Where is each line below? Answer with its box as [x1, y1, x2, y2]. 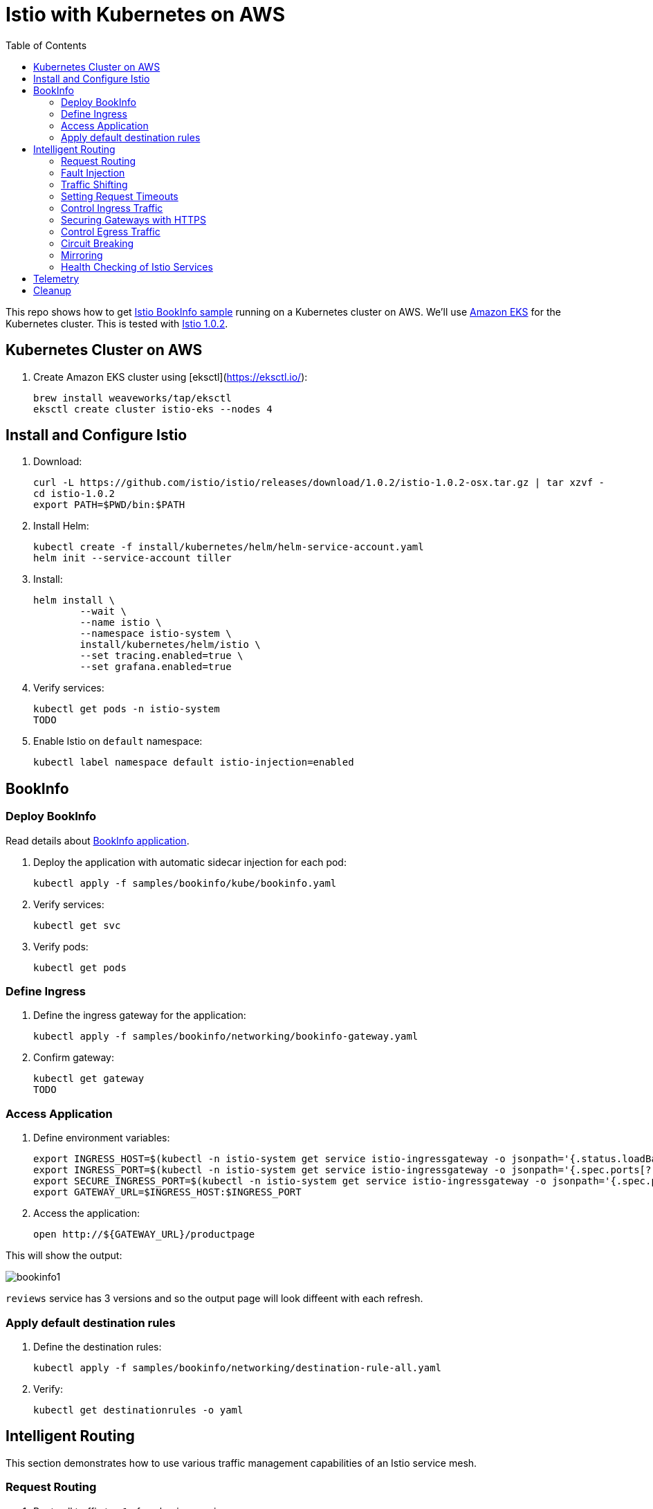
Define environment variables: [33, 1132, 170, 1144]
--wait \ [80, 606, 127, 617]
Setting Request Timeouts [61, 190, 178, 202]
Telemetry [33, 272, 80, 284]
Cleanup [33, 284, 71, 296]
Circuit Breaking [61, 237, 134, 249]
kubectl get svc [33, 919, 121, 931]
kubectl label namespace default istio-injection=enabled [33, 757, 354, 768]
